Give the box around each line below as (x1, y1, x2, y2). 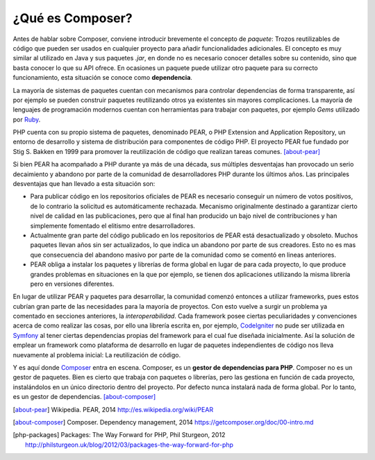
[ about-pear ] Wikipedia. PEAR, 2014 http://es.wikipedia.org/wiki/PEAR (12, 405, 214, 414)
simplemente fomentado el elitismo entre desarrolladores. (30, 221, 196, 230)
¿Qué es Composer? (12, 10, 133, 26)
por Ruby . (12, 115, 41, 123)
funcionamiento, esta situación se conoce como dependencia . (12, 74, 192, 82)
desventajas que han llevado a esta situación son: (12, 180, 156, 188)
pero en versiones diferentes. (30, 280, 115, 288)
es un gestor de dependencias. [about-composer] (12, 393, 156, 401)
